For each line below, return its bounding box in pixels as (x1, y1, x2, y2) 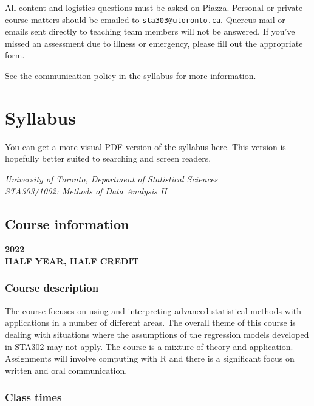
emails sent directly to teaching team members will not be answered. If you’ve (5, 25, 295, 38)
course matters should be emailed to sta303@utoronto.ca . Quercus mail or (5, 13, 285, 26)
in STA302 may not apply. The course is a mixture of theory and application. (5, 340, 293, 353)
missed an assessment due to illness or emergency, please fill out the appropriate (5, 36, 303, 49)
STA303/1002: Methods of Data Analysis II (5, 184, 167, 197)
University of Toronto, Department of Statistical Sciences (5, 172, 218, 185)
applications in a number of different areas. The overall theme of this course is (5, 316, 296, 329)
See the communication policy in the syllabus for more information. (5, 69, 256, 82)
